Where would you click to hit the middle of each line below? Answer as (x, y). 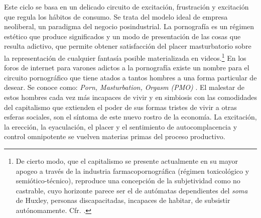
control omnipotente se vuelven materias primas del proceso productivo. (115, 136)
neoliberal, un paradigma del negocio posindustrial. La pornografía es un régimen (129, 26)
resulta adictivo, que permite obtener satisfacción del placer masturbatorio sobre (128, 46)
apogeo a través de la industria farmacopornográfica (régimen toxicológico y (133, 171)
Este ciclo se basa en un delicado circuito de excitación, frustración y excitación (126, 7)
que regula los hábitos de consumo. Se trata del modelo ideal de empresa (116, 16)
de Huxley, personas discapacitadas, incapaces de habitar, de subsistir (123, 200)
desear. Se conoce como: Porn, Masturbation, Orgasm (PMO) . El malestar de (124, 87)
